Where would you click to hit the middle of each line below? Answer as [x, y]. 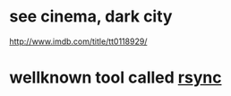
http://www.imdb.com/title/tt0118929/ [78, 41]
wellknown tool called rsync [115, 78]
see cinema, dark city [91, 17]
